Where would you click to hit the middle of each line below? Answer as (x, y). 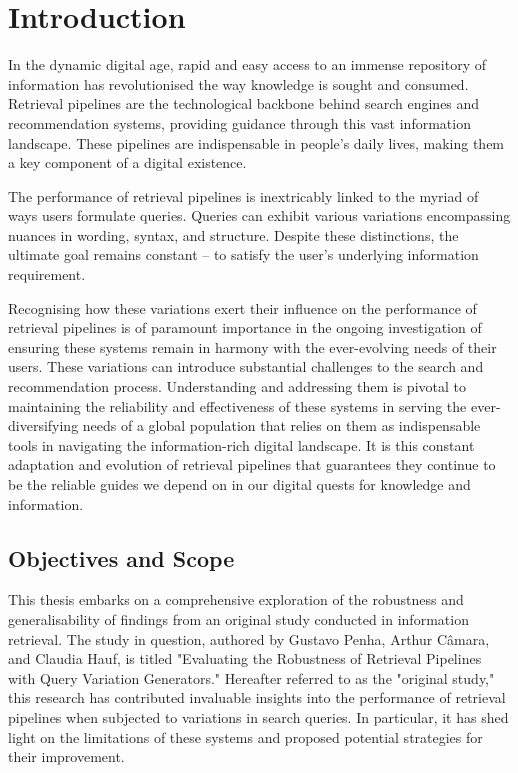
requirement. (47, 274)
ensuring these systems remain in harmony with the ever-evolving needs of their (252, 346)
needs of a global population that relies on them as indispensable (281, 425)
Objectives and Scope (121, 557)
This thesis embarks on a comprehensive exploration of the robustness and (236, 599)
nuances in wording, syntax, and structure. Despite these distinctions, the (233, 234)
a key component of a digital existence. (127, 162)
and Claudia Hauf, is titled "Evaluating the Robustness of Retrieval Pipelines (245, 658)
